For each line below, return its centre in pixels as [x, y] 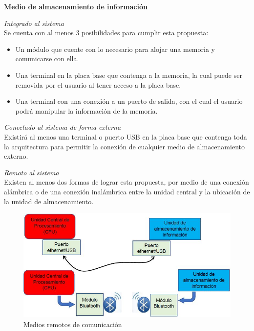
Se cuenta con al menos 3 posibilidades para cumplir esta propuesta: [106, 33]
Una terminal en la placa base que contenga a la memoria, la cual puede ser [129, 75]
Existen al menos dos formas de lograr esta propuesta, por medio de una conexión [127, 182]
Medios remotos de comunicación [73, 324]
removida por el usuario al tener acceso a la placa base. [98, 84]
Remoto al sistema [32, 172]
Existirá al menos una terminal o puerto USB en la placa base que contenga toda [126, 136]
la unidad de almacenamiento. [49, 201]
